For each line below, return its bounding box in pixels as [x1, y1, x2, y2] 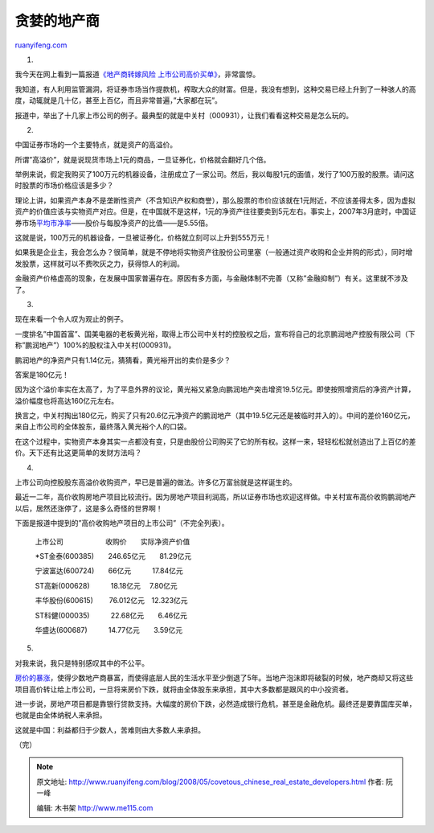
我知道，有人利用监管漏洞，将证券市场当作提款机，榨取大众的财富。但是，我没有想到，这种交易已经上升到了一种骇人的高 [14, 84, 416, 94]
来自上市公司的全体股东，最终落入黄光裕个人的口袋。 [14, 422, 191, 432]
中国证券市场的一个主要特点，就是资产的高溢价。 [14, 140, 177, 150]
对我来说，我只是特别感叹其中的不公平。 [14, 658, 149, 667]
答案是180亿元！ [14, 370, 70, 380]
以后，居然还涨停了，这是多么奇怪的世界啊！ [14, 503, 163, 513]
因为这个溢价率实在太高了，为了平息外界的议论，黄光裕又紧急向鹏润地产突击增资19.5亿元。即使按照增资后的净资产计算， [14, 384, 416, 394]
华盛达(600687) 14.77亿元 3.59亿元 [35, 625, 183, 634]
